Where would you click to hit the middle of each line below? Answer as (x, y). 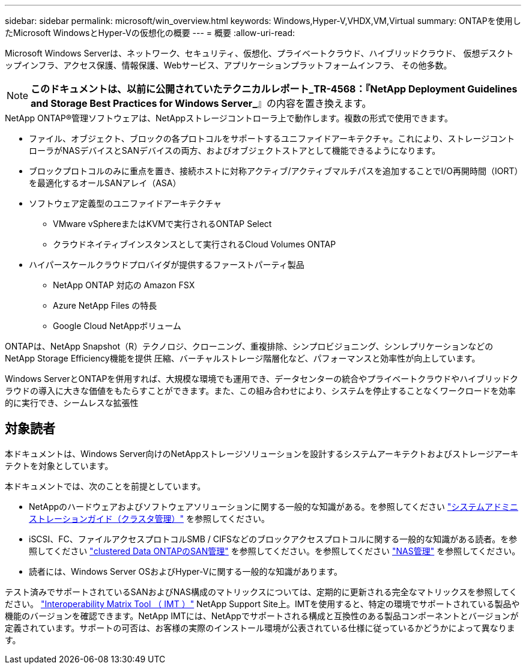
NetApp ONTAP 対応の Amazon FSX (124, 285)
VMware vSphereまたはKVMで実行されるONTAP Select (162, 224)
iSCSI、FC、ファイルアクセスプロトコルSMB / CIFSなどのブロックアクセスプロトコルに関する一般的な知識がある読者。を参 (273, 539)
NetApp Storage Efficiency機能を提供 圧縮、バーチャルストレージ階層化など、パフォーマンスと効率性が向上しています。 (243, 358)
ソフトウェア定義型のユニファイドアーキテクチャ (125, 203)
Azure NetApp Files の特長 (105, 305)
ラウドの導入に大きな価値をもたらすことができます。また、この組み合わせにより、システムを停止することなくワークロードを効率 (260, 391)
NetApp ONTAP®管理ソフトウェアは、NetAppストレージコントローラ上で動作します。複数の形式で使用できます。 (229, 118)
